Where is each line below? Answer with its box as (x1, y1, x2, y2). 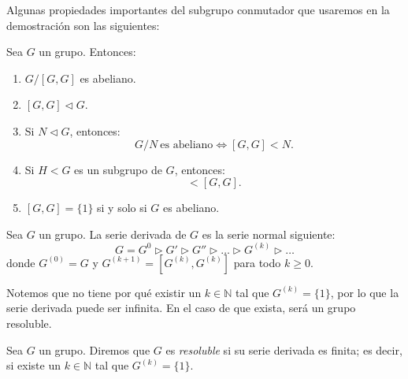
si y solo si (97, 199, 147, 216)
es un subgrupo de (74, 161, 162, 177)
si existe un (6, 357, 61, 373)
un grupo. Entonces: (39, 43, 136, 60)
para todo (233, 254, 281, 270)
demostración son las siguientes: (6, 17, 160, 33)
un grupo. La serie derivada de (39, 225, 187, 242)
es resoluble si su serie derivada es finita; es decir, (165, 341, 402, 358)
